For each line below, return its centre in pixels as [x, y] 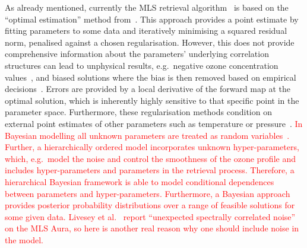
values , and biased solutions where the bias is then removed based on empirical [151, 77]
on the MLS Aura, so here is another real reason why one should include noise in [152, 228]
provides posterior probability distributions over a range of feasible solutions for [150, 205]
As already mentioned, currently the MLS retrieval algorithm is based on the [147, 7]
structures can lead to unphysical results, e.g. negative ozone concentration [142, 65]
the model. [24, 239]
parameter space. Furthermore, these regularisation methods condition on [138, 112]
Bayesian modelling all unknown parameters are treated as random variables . [147, 135]
